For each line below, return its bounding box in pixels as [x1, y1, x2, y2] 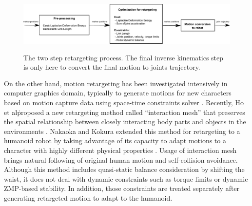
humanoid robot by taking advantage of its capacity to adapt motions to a [4, 135, 226, 146]
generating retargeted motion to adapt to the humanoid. [4, 192, 173, 203]
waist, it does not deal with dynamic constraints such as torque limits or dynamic [4, 173, 248, 184]
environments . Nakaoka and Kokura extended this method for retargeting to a [4, 126, 240, 136]
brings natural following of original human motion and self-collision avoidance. [4, 154, 238, 165]
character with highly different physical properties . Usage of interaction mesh [4, 145, 237, 155]
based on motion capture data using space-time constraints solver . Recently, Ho [4, 97, 244, 107]
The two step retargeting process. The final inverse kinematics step [23, 52, 224, 62]
